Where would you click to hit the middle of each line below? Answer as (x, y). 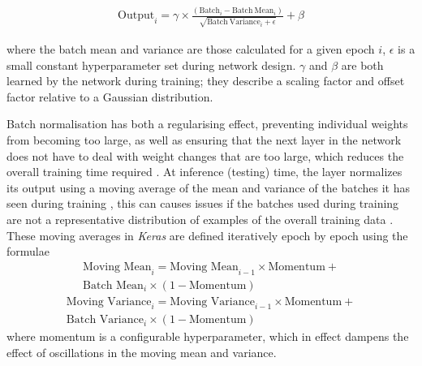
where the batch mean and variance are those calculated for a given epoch (191, 49)
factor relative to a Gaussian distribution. (110, 96)
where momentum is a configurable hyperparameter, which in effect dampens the (208, 336)
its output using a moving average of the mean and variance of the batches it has (208, 187)
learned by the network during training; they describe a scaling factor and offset (206, 81)
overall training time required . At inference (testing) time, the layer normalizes (205, 172)
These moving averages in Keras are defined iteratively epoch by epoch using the (207, 235)
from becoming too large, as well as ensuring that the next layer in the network (204, 140)
